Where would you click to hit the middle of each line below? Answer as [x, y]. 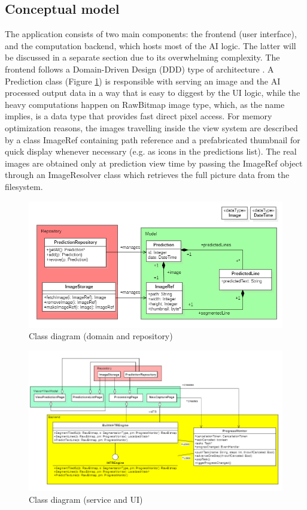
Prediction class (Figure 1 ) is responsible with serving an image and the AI [143, 81]
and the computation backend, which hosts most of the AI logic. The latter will [151, 45]
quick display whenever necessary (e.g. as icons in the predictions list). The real [151, 151]
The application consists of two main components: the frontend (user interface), [151, 34]
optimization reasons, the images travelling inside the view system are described [151, 127]
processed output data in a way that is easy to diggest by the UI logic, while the [153, 93]
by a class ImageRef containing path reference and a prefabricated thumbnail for [153, 139]
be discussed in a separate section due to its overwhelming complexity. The [142, 57]
